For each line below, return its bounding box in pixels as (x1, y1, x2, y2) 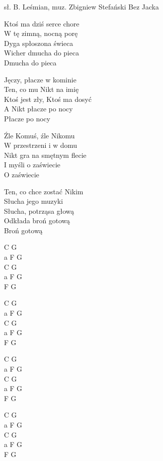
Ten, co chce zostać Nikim (4, 186, 83, 196)
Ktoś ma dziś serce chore (4, 18, 80, 28)
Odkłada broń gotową (4, 215, 70, 226)
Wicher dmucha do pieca (4, 47, 79, 58)
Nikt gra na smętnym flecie (4, 149, 86, 160)
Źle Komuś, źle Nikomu (4, 130, 75, 140)
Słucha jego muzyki (4, 196, 63, 206)
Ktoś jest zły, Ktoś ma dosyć (4, 93, 92, 104)
